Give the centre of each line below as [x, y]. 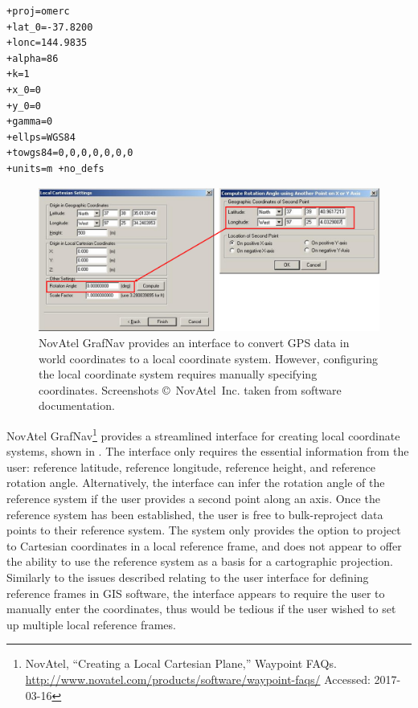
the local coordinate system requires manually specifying [178, 374]
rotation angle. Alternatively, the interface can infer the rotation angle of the [196, 483]
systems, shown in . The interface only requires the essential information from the [208, 451]
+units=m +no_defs [55, 168]
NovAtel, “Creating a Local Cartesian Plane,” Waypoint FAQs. [181, 663]
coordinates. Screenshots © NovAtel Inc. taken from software [190, 389]
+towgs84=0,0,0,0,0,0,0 [70, 153]
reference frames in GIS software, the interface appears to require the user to [196, 593]
